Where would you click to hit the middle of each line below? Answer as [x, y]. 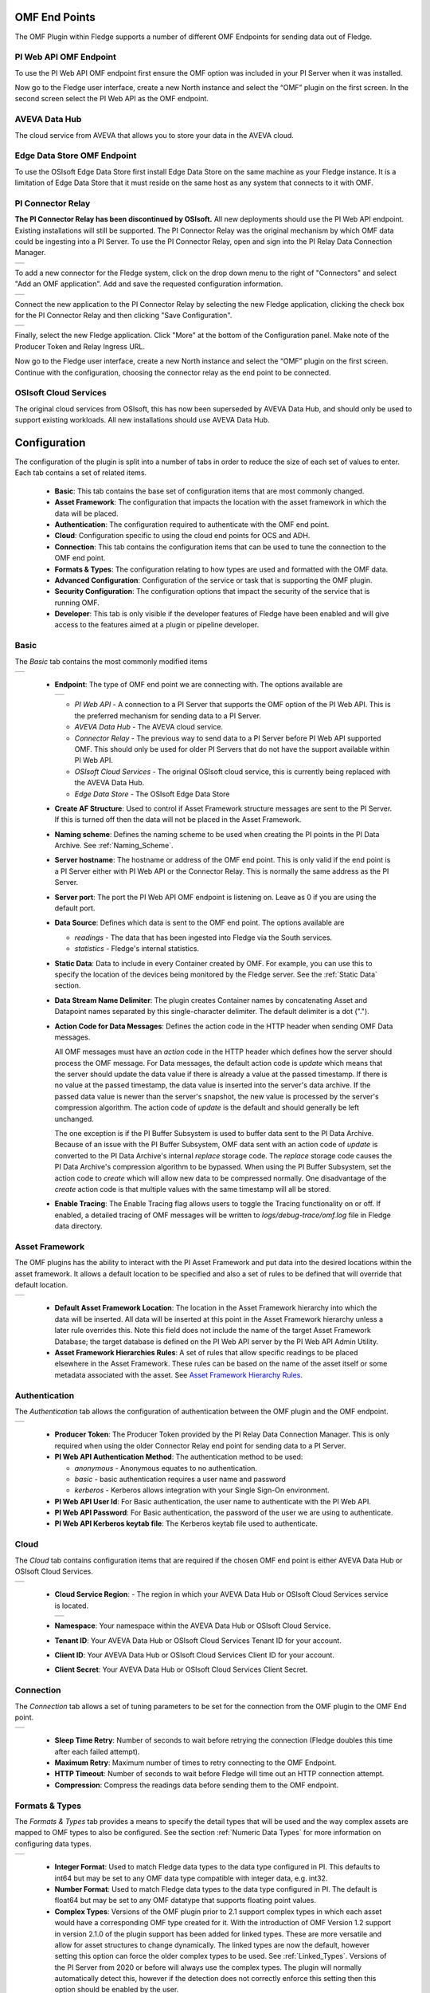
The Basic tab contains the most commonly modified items [111, 661]
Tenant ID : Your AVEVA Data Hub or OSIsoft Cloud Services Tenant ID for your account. [198, 1640]
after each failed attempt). [97, 1751]
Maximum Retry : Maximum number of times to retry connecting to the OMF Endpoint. [195, 1763]
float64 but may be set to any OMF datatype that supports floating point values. [185, 1901]
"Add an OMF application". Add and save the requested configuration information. [149, 284]
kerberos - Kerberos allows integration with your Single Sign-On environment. [202, 1490]
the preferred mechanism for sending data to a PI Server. [168, 715]
